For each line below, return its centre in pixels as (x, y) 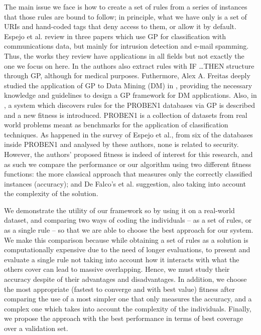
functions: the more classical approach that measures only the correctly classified (128, 174)
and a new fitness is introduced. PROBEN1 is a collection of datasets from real (126, 115)
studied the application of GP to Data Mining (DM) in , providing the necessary (128, 85)
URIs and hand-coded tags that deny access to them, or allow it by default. (120, 26)
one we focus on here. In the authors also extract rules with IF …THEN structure (129, 65)
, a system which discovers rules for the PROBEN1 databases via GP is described (130, 105)
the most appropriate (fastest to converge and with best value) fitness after (119, 289)
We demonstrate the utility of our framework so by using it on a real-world (119, 210)
